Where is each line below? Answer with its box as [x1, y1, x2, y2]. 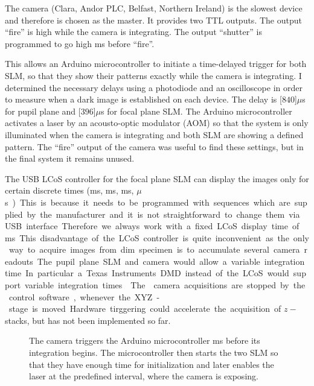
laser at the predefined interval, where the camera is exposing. [29, 370, 258, 382]
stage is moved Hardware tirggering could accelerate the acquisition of [8, 302, 281, 315]
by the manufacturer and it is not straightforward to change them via [27, 207, 300, 220]
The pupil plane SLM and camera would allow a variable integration [37, 255, 305, 267]
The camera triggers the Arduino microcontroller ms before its [29, 334, 260, 347]
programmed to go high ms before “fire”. [5, 37, 155, 49]
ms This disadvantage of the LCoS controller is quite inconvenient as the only [5, 231, 309, 244]
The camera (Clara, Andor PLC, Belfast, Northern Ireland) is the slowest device [5, 2, 303, 14]
